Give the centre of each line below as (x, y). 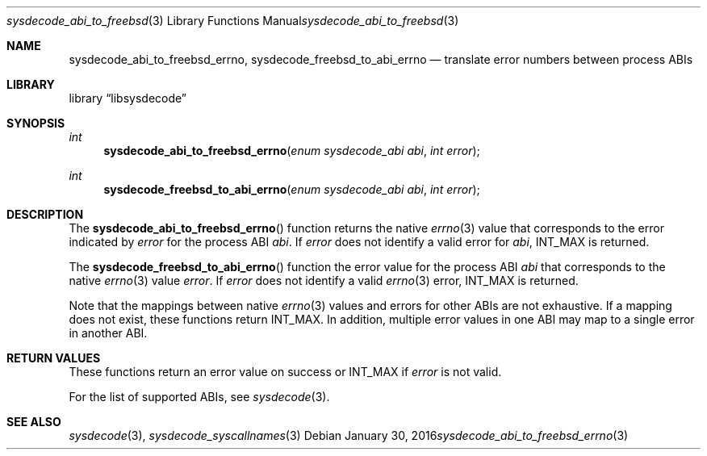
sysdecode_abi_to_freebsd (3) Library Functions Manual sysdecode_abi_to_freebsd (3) (233, 21)
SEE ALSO (34, 422)
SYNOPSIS (36, 123)
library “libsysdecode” (128, 98)
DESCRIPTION (45, 214)
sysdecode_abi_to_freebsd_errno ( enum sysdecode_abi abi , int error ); (292, 151)
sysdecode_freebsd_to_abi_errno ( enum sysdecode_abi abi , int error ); (292, 189)
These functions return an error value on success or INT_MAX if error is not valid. (285, 372)
